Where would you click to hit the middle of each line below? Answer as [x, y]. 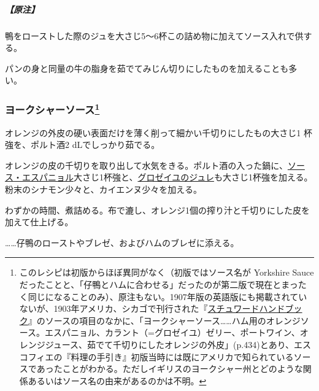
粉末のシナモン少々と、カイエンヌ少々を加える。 [103, 189]
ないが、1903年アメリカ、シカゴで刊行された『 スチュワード [139, 308]
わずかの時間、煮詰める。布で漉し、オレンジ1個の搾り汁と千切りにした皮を [157, 210]
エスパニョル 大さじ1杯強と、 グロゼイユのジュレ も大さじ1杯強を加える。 [167, 177]
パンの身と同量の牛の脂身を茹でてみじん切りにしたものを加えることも [147, 68]
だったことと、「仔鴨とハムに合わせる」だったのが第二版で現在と [150, 284]
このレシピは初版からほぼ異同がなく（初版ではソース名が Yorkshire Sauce [167, 272]
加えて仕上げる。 [39, 222]
